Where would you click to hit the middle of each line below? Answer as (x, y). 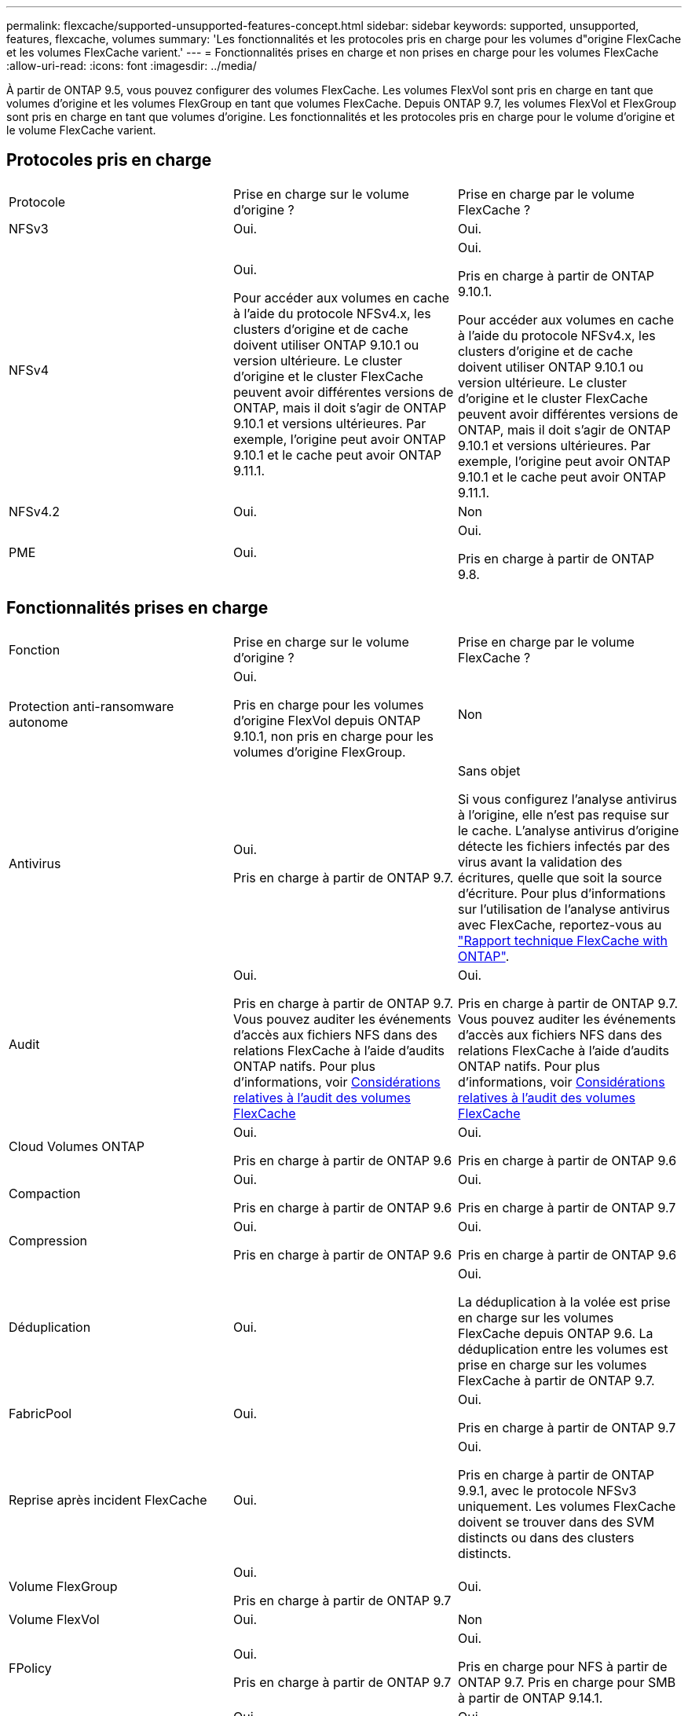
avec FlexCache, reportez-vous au (560, 924)
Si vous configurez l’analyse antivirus (567, 799)
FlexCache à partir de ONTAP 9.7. (556, 1380)
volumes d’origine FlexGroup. (319, 752)
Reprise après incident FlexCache (108, 1500)
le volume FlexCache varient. (81, 130)
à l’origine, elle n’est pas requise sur (563, 814)
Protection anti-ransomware (91, 706)
